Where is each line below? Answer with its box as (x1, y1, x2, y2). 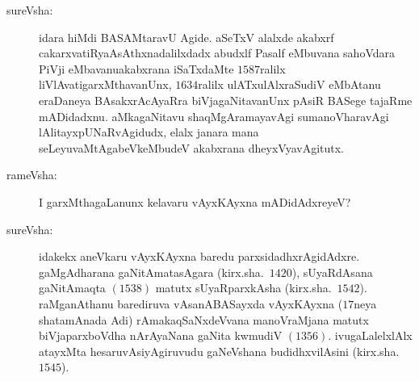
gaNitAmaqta (39, 279, 106, 296)
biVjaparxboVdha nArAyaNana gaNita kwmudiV (39, 327, 283, 344)
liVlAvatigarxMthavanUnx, (39, 76, 172, 93)
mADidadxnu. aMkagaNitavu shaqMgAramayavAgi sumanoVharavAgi (39, 107, 389, 124)
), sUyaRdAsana (291, 263, 373, 280)
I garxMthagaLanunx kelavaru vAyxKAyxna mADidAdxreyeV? (39, 193, 351, 210)
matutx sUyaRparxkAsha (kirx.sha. (155, 279, 332, 296)
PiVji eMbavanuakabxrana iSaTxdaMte (39, 60, 234, 77)
